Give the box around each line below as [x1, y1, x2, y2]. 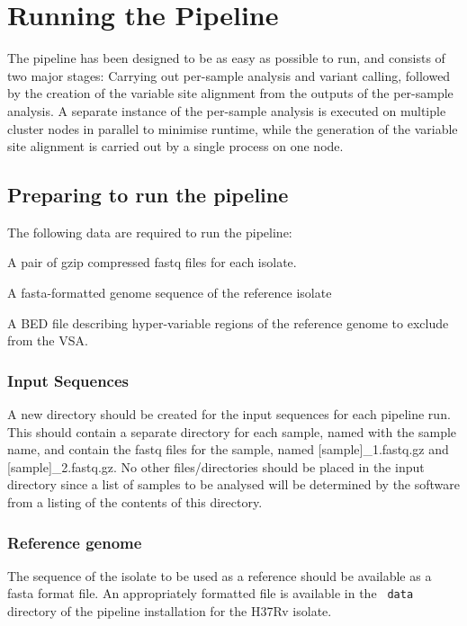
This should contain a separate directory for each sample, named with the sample [7, 422, 457, 441]
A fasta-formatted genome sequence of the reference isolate [7, 283, 332, 302]
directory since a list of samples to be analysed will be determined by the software [7, 475, 461, 494]
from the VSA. [7, 331, 88, 350]
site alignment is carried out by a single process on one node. [7, 137, 344, 156]
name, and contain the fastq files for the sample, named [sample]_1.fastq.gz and [7, 440, 449, 459]
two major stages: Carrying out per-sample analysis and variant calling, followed [7, 66, 451, 85]
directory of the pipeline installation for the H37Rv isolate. [7, 602, 332, 621]
